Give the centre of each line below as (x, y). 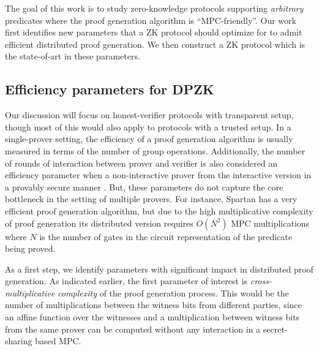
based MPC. (58, 341)
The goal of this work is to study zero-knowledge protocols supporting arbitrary (154, 8)
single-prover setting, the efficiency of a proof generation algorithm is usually (149, 139)
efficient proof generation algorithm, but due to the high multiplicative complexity (159, 210)
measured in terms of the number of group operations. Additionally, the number (155, 150)
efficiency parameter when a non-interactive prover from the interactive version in (158, 175)
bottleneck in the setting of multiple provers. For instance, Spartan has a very (151, 199)
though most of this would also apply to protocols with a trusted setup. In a (148, 126)
